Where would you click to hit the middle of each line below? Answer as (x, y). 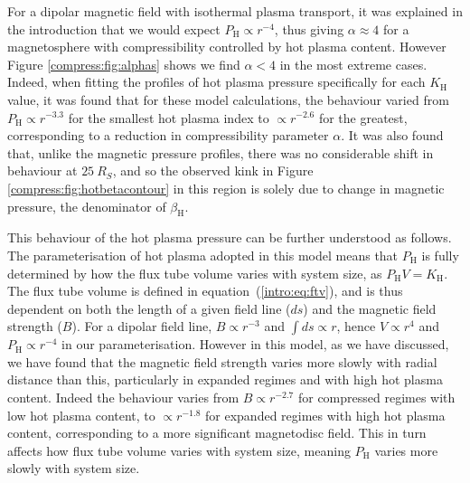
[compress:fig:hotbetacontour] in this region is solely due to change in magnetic (226, 188)
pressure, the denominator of (87, 206)
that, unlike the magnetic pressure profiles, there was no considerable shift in (221, 152)
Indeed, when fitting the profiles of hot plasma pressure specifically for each (216, 82)
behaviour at (42, 170)
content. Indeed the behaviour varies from (123, 398)
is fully (440, 255)
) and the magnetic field (370, 308)
